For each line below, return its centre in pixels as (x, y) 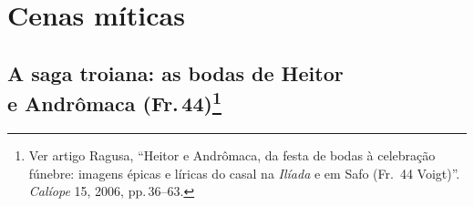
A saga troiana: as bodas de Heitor (175, 72)
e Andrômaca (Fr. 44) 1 (114, 102)
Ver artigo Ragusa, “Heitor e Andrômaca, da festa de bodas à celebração (232, 154)
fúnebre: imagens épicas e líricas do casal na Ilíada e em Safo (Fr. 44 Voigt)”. (244, 173)
